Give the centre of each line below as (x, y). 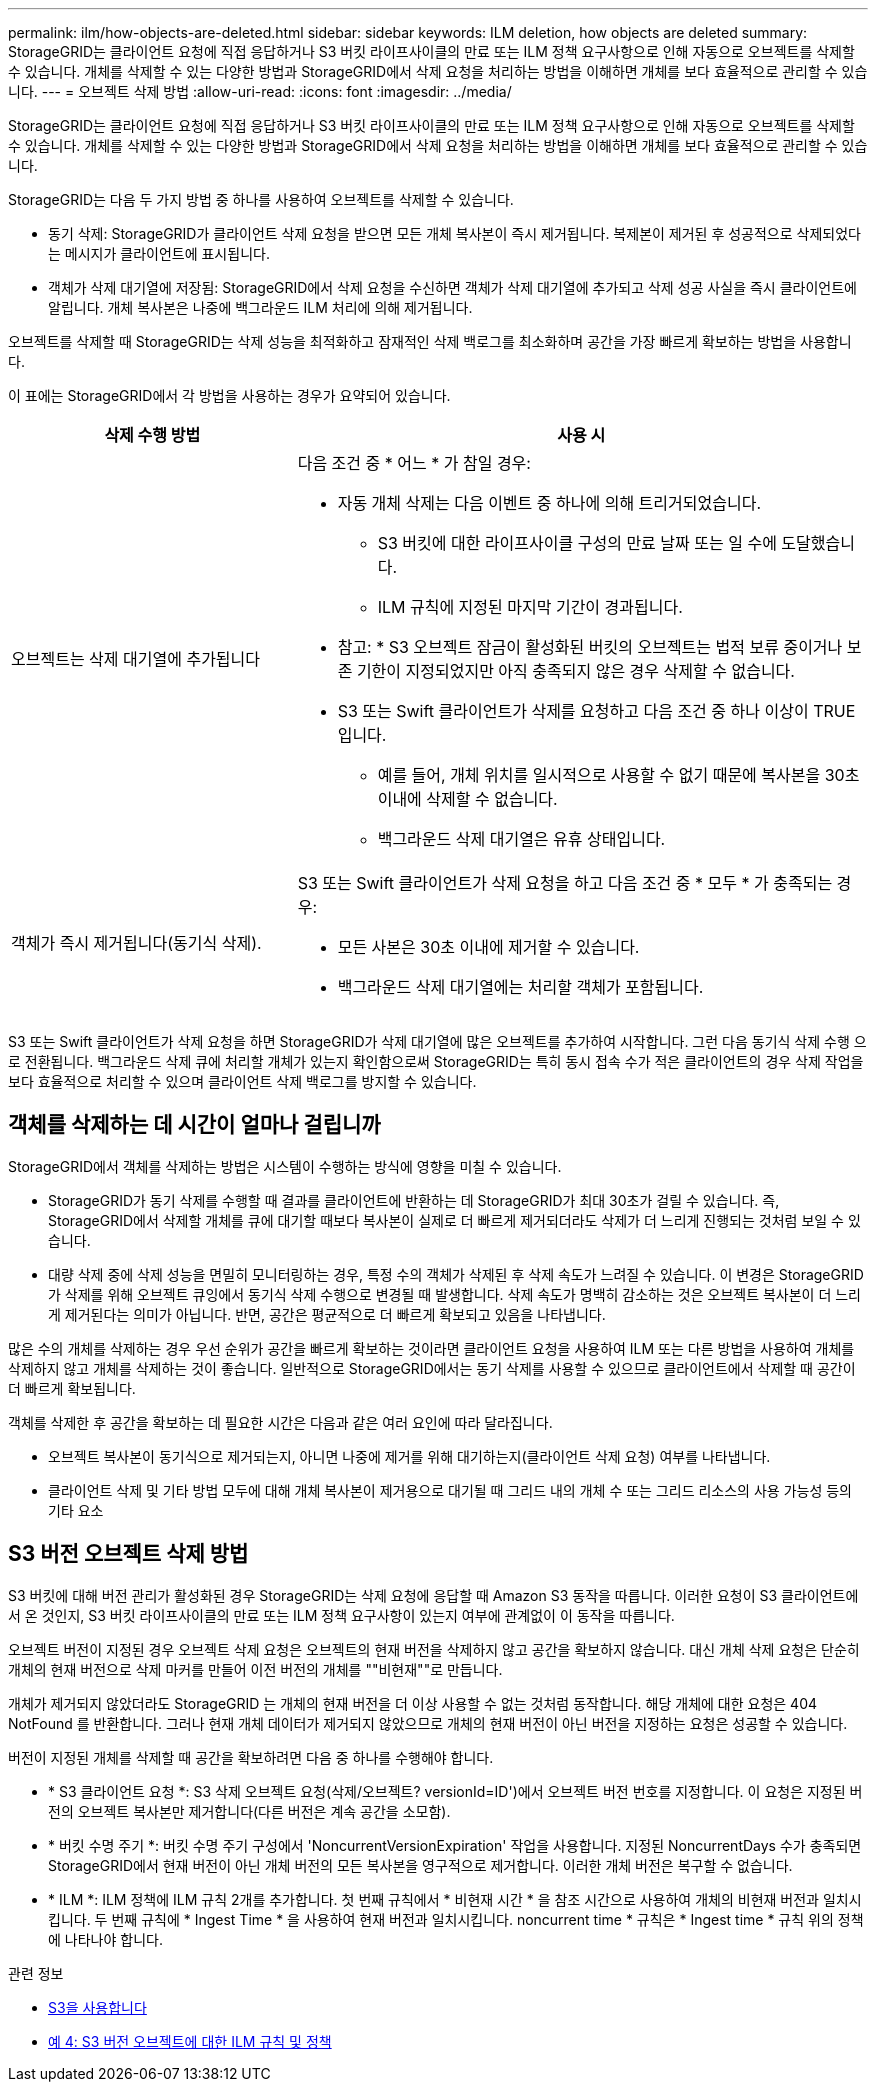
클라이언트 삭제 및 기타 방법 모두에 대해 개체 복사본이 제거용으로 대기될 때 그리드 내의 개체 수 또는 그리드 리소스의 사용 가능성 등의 (450, 1490)
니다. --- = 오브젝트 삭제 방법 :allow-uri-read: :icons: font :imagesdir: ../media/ (260, 91)
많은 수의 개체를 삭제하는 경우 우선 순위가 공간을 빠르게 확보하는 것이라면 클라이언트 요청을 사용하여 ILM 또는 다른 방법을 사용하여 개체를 (431, 1348)
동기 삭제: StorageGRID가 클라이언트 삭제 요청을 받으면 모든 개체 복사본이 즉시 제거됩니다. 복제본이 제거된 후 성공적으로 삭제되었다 (454, 233)
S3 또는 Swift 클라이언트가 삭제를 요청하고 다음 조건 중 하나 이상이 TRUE (596, 711)
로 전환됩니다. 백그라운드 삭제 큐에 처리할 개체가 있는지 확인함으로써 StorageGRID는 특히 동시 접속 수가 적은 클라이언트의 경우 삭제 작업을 (436, 1061)
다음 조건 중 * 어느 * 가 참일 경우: (414, 463)
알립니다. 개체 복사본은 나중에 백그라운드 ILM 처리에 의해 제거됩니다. (260, 307)
